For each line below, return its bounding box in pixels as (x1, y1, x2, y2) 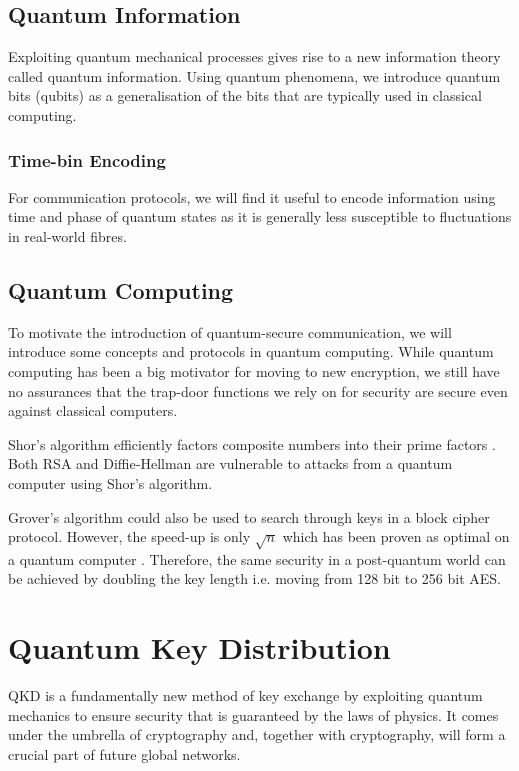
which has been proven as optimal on (282, 526, 510, 547)
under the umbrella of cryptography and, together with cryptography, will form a (8, 724, 506, 745)
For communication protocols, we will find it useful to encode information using (8, 186, 496, 207)
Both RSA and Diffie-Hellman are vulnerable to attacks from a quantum (8, 453, 453, 474)
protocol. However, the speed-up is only (8, 526, 251, 547)
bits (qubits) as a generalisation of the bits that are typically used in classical (8, 85, 482, 106)
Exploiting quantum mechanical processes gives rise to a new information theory (8, 46, 501, 67)
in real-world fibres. (8, 225, 127, 246)
